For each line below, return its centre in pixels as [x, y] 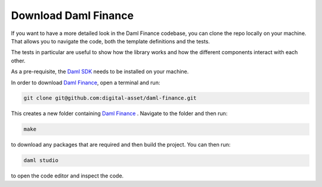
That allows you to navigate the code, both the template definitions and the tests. [110, 41]
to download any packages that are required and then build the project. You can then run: [121, 145]
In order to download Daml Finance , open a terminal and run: [86, 83]
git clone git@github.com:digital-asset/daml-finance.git [110, 98]
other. [18, 61]
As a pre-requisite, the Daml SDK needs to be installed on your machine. [100, 72]
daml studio [41, 161]
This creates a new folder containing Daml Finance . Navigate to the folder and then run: [119, 113]
